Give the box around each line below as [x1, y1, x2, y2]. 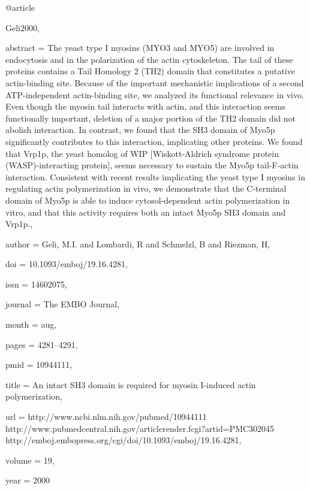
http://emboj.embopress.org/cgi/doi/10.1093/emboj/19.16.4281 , [5, 434, 242, 446]
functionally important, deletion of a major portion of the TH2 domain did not [5, 111, 296, 124]
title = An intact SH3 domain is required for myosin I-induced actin [5, 378, 256, 391]
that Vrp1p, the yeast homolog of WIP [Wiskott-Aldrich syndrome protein [5, 147, 279, 159]
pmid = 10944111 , [5, 358, 73, 371]
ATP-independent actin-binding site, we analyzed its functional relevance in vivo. [5, 88, 304, 101]
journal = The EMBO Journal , [5, 298, 120, 310]
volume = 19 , [5, 453, 55, 466]
